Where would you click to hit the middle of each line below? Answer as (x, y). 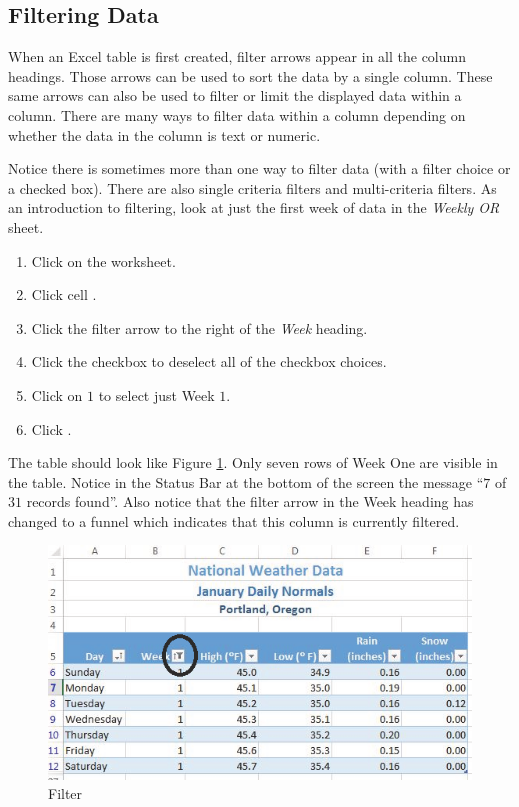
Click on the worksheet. (103, 260)
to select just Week (156, 394)
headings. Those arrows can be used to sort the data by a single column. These (250, 75)
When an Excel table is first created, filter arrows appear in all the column (237, 56)
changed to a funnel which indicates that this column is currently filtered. (234, 520)
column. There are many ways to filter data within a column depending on (237, 114)
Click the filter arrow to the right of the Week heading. (199, 327)
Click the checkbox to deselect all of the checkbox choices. (209, 361)
